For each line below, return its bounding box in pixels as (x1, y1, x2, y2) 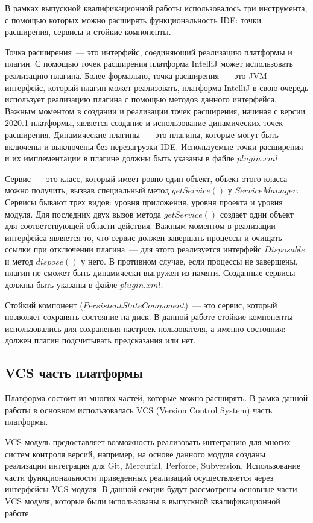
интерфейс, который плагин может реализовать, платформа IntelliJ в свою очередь (5, 81, 309, 93)
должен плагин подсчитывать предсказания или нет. (5, 334, 196, 346)
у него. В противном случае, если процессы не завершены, (81, 254, 298, 267)
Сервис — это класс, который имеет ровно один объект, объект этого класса (5, 172, 288, 184)
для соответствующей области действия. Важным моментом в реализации (5, 219, 276, 232)
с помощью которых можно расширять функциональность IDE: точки (5, 13, 261, 26)
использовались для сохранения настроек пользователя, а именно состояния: (5, 322, 286, 334)
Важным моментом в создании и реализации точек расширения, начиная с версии (5, 104, 305, 117)
